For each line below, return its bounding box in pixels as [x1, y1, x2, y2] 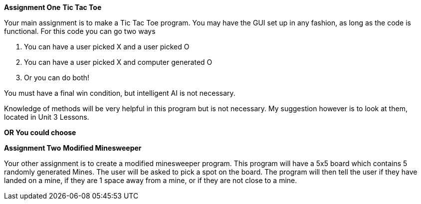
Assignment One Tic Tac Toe [4, 3, 102, 11]
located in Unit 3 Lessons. [4, 113, 89, 121]
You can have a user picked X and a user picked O [24, 42, 190, 51]
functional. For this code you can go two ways [4, 27, 156, 35]
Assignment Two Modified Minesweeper [4, 144, 142, 152]
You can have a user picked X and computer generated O [24, 58, 212, 66]
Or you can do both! [24, 73, 90, 82]
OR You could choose [4, 128, 76, 137]
